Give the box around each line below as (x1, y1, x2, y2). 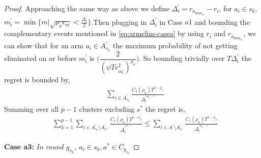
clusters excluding (79, 104, 135, 114)
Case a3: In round (4, 141, 64, 151)
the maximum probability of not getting (112, 40, 238, 51)
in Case (159, 16, 183, 27)
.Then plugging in (91, 16, 147, 27)
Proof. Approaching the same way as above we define (4, 3, 169, 13)
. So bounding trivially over (139, 53, 225, 64)
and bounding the (194, 16, 250, 27)
